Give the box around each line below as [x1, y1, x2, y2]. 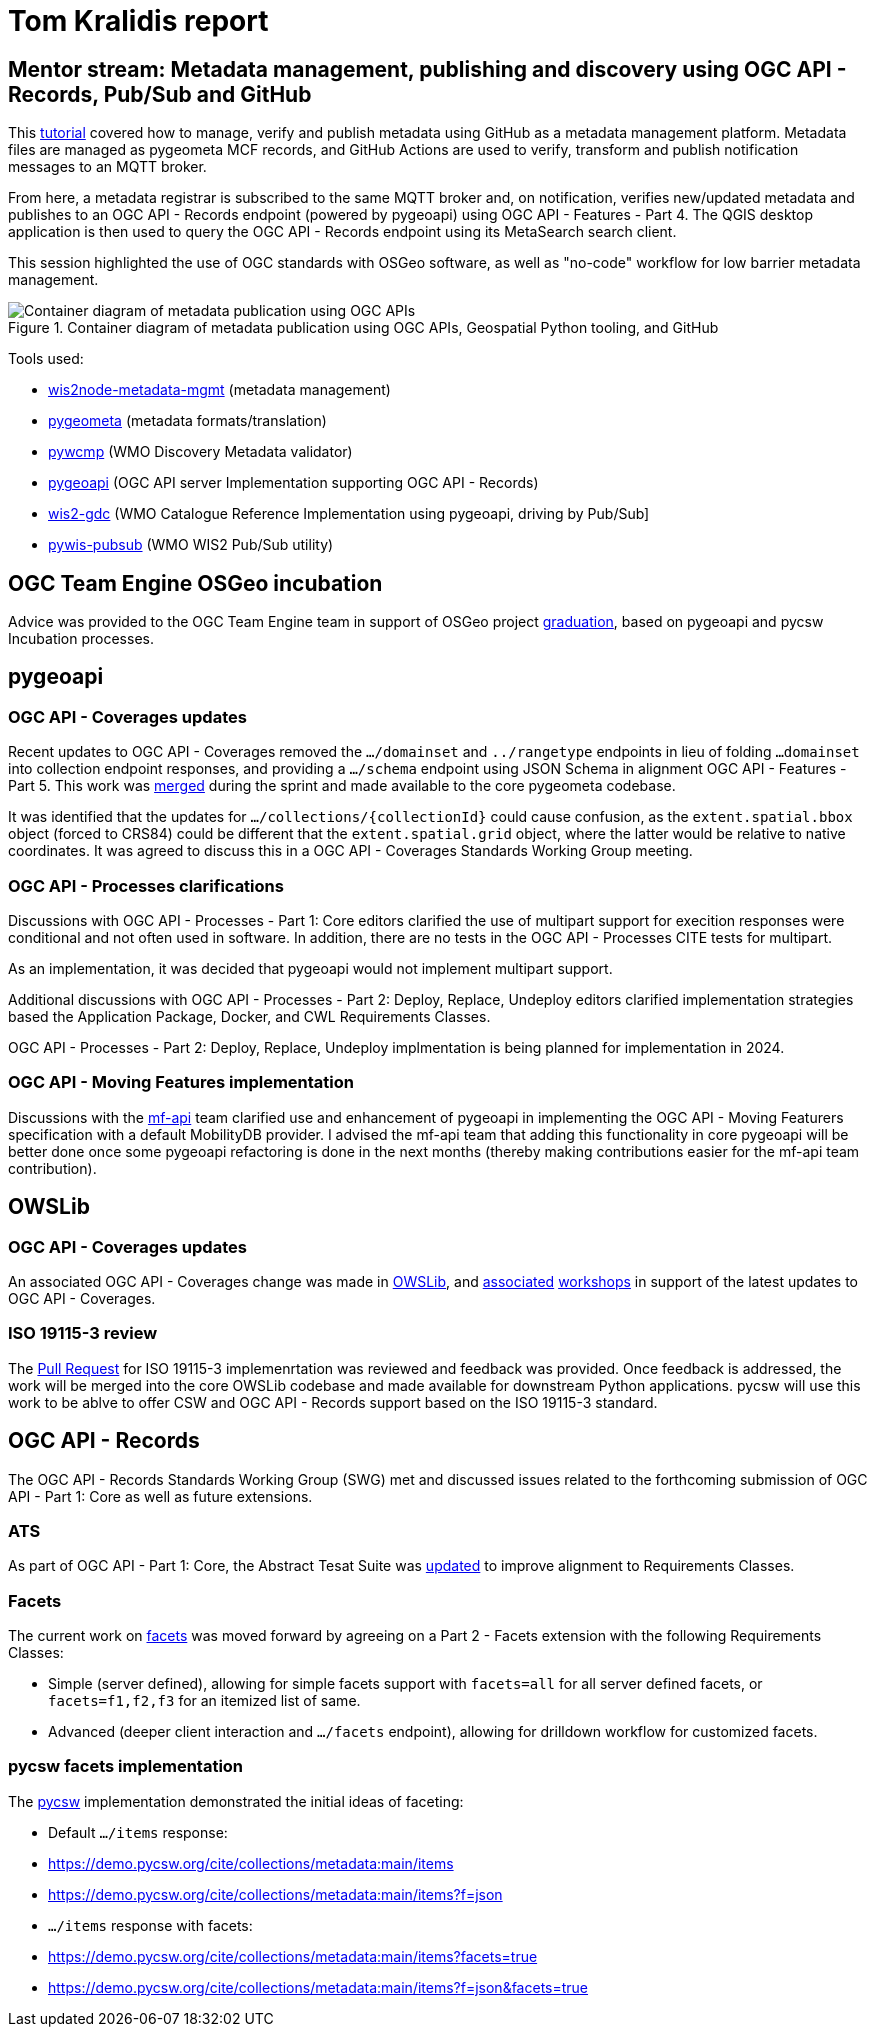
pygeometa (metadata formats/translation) [48, 412, 327, 430]
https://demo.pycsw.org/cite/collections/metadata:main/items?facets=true [48, 1947, 538, 1965]
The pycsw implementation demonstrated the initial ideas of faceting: [8, 1792, 464, 1810]
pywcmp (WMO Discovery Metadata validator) [48, 443, 353, 461]
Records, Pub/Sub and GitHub [8, 81, 312, 107]
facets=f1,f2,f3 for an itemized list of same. [48, 1692, 361, 1710]
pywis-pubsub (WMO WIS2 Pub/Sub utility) [48, 536, 334, 554]
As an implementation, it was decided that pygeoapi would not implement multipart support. [8, 959, 613, 977]
